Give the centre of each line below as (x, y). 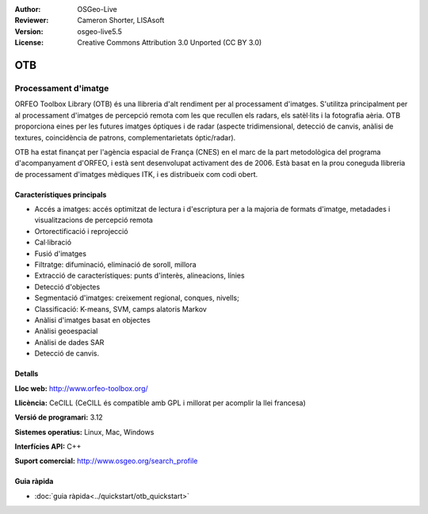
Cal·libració (53, 243)
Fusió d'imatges (61, 253)
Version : (29, 31)
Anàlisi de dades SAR (69, 342)
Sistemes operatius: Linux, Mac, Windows (84, 432)
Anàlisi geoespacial (66, 331)
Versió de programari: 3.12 (59, 417)
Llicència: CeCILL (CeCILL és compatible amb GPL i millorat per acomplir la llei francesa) (160, 403)
